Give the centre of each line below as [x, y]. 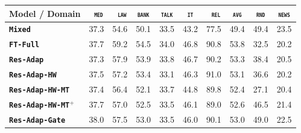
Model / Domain [45, 13]
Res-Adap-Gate [37, 120]
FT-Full [24, 45]
